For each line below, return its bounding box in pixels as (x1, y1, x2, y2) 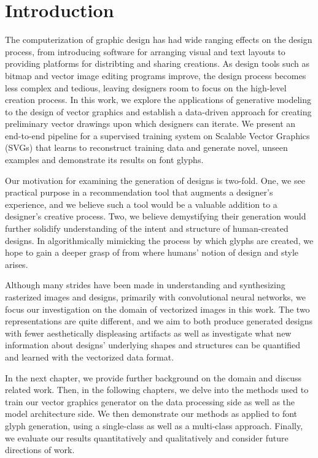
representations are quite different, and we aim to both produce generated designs (5, 315, 313, 327)
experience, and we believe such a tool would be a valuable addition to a (5, 197, 277, 210)
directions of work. (5, 443, 75, 456)
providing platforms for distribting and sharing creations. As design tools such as (5, 57, 310, 70)
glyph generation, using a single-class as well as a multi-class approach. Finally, (5, 419, 303, 432)
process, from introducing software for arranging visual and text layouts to (5, 45, 285, 58)
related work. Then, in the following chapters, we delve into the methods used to (5, 383, 309, 396)
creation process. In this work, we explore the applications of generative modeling (5, 93, 312, 106)
